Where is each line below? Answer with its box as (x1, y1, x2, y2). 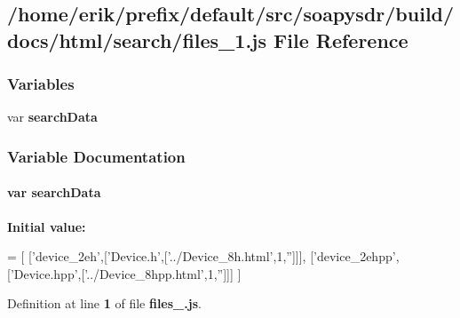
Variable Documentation (7, 145, 186, 167)
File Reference (274, 26, 408, 53)
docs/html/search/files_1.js (7, 26, 267, 53)
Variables (7, 73, 75, 95)
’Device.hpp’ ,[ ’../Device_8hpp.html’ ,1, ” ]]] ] (10, 264, 242, 282)
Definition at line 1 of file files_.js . (7, 294, 202, 313)
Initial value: (7, 217, 86, 235)
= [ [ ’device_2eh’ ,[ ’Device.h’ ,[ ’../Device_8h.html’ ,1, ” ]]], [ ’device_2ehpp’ (7, 247, 396, 266)
